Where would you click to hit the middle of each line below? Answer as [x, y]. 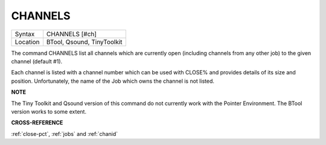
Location [27, 42]
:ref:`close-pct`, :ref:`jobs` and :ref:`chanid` [65, 134]
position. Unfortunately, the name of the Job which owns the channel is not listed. [113, 81]
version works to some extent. [49, 111]
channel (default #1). [37, 61]
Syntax [25, 34]
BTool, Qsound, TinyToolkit [85, 42]
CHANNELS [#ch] [71, 34]
